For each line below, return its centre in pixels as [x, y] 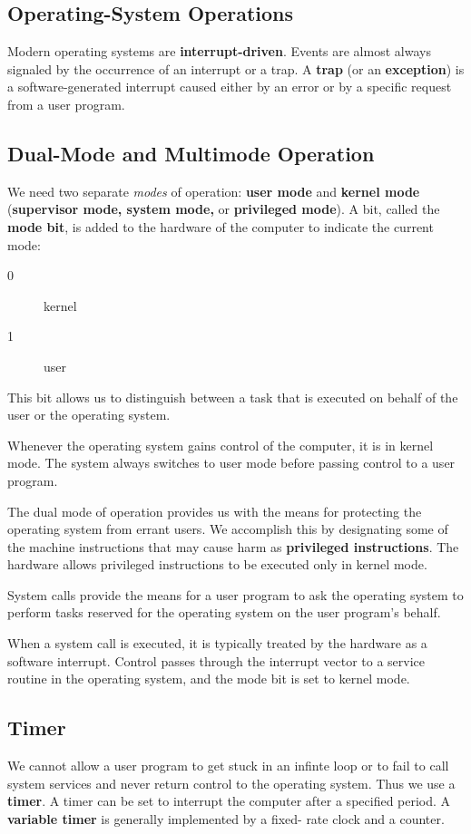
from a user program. [66, 104]
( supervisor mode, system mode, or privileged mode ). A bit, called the [224, 209]
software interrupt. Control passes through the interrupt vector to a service [216, 660]
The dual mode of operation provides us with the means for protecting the [215, 511]
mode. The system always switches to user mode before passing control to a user [231, 463]
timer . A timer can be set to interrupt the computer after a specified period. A [229, 801]
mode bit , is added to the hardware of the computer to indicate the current [221, 226]
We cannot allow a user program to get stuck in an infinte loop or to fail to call [228, 766]
